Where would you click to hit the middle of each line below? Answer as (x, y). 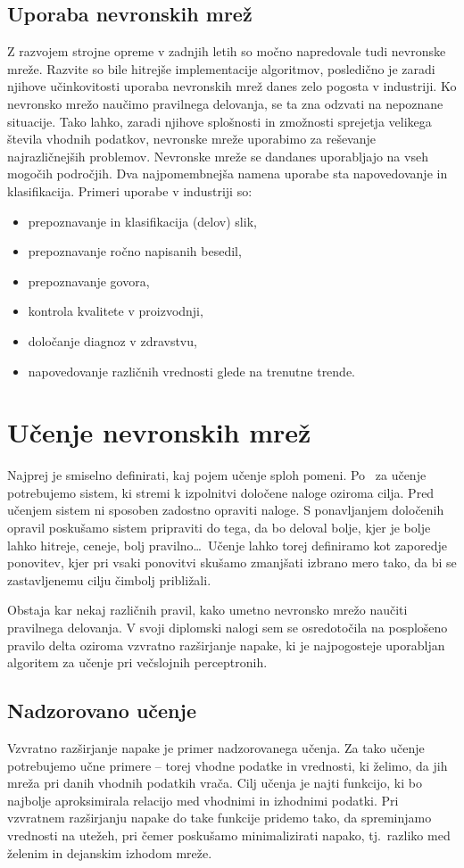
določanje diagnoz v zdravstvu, (112, 340)
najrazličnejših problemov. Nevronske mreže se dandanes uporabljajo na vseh (218, 156)
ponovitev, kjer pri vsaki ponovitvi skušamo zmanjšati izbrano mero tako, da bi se (232, 562)
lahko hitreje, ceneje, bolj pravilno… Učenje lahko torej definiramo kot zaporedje (228, 545)
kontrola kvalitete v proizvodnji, (116, 311)
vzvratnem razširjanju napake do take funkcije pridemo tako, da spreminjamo (220, 818)
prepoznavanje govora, (89, 281)
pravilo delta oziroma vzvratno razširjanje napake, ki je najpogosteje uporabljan (226, 645)
